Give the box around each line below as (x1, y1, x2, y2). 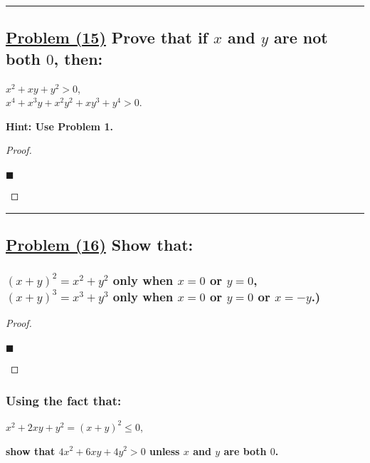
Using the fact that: (6, 391, 122, 409)
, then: (53, 47, 103, 69)
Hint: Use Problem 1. (6, 118, 113, 133)
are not (274, 26, 328, 48)
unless (149, 443, 180, 458)
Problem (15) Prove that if (6, 26, 208, 48)
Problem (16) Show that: (6, 234, 194, 256)
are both (223, 443, 267, 458)
